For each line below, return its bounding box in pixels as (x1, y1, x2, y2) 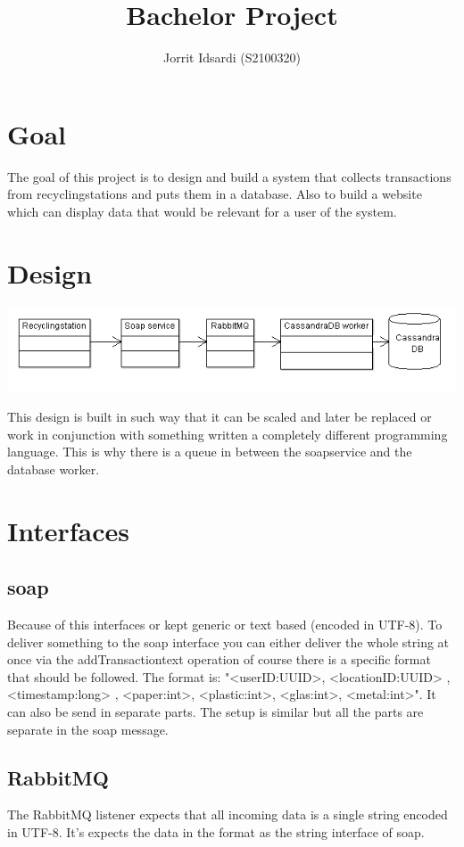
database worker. (7, 459, 100, 478)
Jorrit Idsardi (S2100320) (162, 48, 302, 67)
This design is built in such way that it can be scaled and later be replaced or (7, 407, 432, 426)
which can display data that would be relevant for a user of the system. (7, 201, 397, 220)
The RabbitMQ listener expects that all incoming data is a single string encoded (7, 805, 448, 824)
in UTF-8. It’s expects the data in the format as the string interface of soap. (7, 822, 425, 841)
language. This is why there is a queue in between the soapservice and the (7, 442, 412, 461)
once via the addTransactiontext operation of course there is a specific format (7, 650, 431, 669)
